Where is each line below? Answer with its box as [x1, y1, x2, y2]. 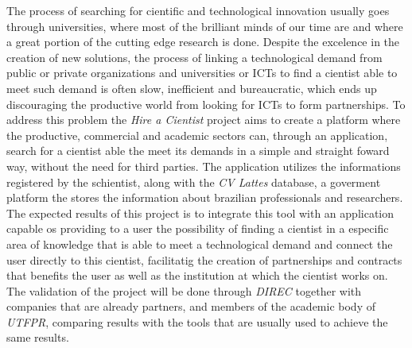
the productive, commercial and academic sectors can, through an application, [6, 126, 388, 143]
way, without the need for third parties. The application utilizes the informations [6, 157, 401, 174]
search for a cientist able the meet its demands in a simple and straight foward [6, 142, 390, 159]
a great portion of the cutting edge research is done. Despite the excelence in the [6, 33, 400, 50]
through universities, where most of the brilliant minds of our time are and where [6, 17, 403, 34]
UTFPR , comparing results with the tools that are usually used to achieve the [6, 313, 388, 330]
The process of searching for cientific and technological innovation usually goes [6, 2, 390, 18]
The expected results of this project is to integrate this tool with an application [6, 204, 395, 221]
